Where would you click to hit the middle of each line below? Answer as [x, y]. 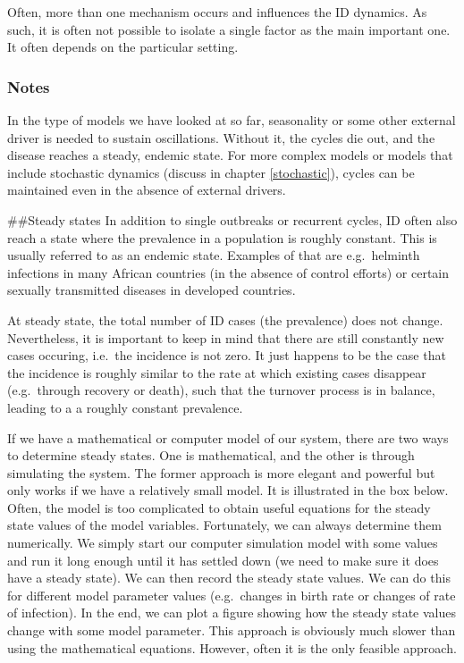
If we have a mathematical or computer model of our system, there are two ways [228, 437]
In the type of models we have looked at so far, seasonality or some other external [232, 120]
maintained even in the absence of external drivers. [147, 190]
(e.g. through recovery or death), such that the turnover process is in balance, [221, 390]
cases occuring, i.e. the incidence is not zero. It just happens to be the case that [227, 355]
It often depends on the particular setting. [123, 47]
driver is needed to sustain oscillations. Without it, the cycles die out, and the [221, 137]
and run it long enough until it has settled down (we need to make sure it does [223, 560]
